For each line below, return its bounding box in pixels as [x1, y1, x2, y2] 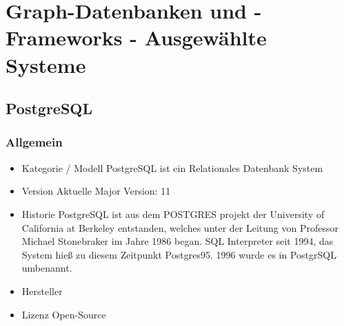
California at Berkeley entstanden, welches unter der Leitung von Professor [21, 220, 339, 235]
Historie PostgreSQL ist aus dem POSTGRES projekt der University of [21, 206, 325, 221]
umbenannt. [21, 261, 72, 275]
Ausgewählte [144, 23, 267, 52]
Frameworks [6, 23, 123, 52]
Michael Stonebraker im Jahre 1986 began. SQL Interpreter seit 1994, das [21, 234, 334, 248]
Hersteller [21, 283, 63, 298]
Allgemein [6, 133, 63, 151]
